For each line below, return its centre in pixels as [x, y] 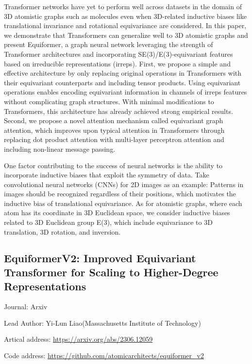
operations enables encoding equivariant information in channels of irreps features [126, 92]
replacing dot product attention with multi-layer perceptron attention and [114, 139]
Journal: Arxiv [26, 307]
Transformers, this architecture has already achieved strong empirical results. [118, 111]
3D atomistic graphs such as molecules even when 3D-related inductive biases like [125, 16]
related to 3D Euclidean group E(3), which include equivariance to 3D [108, 222]
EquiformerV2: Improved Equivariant [100, 258]
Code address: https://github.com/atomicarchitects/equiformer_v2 [104, 356]
